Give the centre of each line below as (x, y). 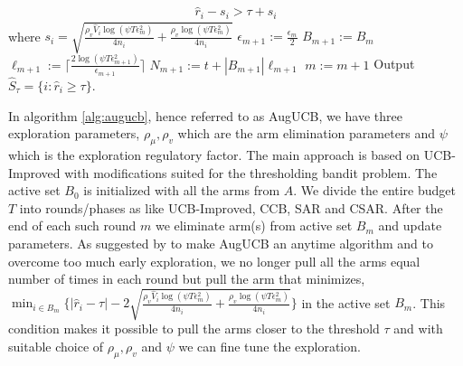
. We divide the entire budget (374, 190)
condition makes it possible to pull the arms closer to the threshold (194, 328)
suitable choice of (56, 346)
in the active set (346, 302)
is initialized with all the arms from (182, 190)
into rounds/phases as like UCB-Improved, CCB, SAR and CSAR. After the (231, 207)
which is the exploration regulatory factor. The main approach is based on (214, 155)
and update (410, 225)
